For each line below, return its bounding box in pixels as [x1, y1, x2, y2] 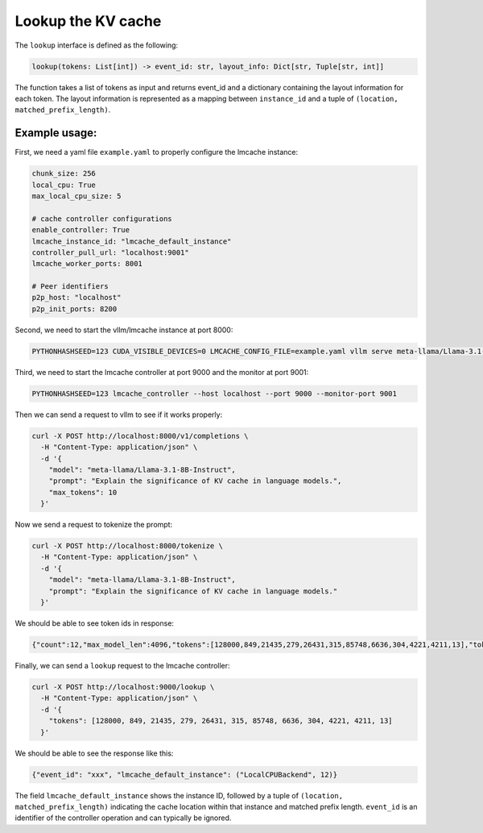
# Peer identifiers [31, 282, 109, 291]
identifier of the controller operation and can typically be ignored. [14, 813, 232, 823]
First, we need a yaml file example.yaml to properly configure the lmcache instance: [14, 148, 299, 157]
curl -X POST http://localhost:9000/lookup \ [31, 682, 215, 691]
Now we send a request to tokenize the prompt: [14, 520, 173, 530]
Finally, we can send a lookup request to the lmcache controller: [14, 661, 230, 670]
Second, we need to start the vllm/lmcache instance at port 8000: [14, 325, 233, 335]
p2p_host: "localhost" [31, 293, 122, 302]
